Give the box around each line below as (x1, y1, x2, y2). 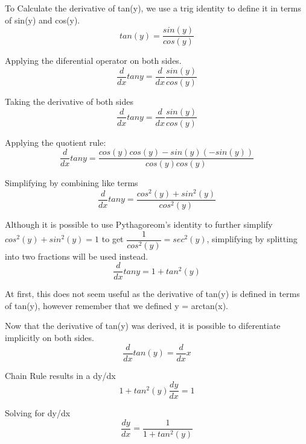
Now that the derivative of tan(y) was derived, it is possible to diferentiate (5, 319, 281, 332)
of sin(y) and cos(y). (5, 13, 80, 26)
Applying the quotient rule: (5, 136, 106, 148)
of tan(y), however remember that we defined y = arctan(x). (5, 299, 228, 311)
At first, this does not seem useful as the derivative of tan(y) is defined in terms (5, 287, 300, 300)
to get (101, 233, 124, 245)
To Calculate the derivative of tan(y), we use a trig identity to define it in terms (5, 2, 302, 14)
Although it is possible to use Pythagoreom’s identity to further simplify (5, 217, 273, 230)
